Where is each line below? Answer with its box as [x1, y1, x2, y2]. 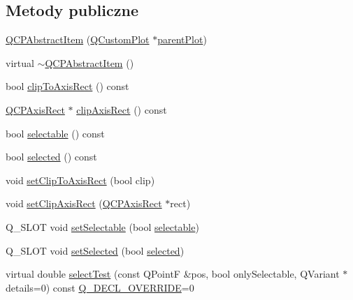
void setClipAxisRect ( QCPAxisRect [6, 196, 162, 211]
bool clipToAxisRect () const [6, 79, 129, 93]
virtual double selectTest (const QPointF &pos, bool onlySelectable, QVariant [6, 267, 340, 281]
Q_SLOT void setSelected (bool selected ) [6, 243, 185, 257]
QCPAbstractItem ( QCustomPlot [6, 32, 150, 47]
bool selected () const [6, 149, 97, 164]
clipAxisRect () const [76, 102, 167, 117]
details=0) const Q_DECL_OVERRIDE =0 [6, 280, 194, 294]
